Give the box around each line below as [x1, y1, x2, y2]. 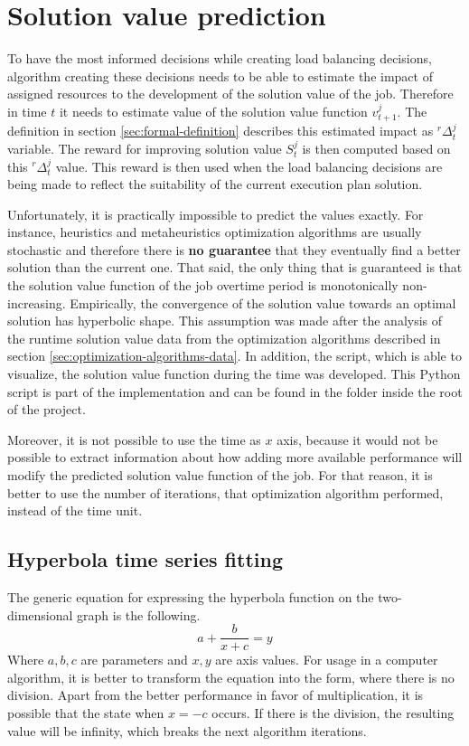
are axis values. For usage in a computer [215, 650, 438, 669]
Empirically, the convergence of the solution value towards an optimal [70, 293, 456, 312]
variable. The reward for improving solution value [7, 138, 282, 157]
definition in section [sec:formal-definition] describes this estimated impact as [7, 121, 434, 140]
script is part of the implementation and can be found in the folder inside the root [7, 382, 463, 401]
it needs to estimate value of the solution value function [59, 101, 368, 120]
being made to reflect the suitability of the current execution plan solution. [7, 175, 423, 194]
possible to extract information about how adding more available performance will [7, 448, 463, 467]
